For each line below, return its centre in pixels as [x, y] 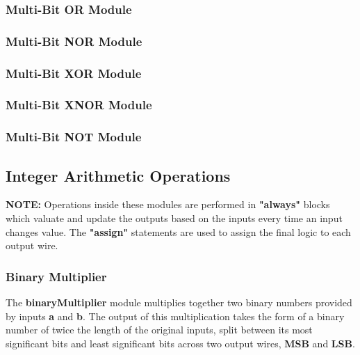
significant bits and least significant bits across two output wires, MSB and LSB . [180, 343]
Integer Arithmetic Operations [118, 175]
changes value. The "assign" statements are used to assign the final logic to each [178, 231]
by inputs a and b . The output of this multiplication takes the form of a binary [175, 316]
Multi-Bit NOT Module [74, 137]
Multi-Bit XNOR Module [79, 105]
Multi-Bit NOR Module [74, 41]
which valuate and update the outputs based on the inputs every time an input [174, 218]
